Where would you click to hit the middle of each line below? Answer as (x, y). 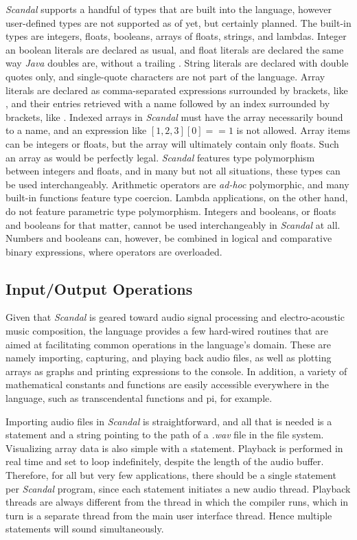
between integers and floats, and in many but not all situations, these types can (173, 171)
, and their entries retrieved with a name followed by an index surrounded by (168, 103)
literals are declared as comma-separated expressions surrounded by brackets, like (177, 90)
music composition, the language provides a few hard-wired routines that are (167, 331)
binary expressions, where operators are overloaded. (114, 251)
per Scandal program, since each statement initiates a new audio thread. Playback (178, 488)
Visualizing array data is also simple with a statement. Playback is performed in (174, 448)
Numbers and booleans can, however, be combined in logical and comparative (169, 238)
